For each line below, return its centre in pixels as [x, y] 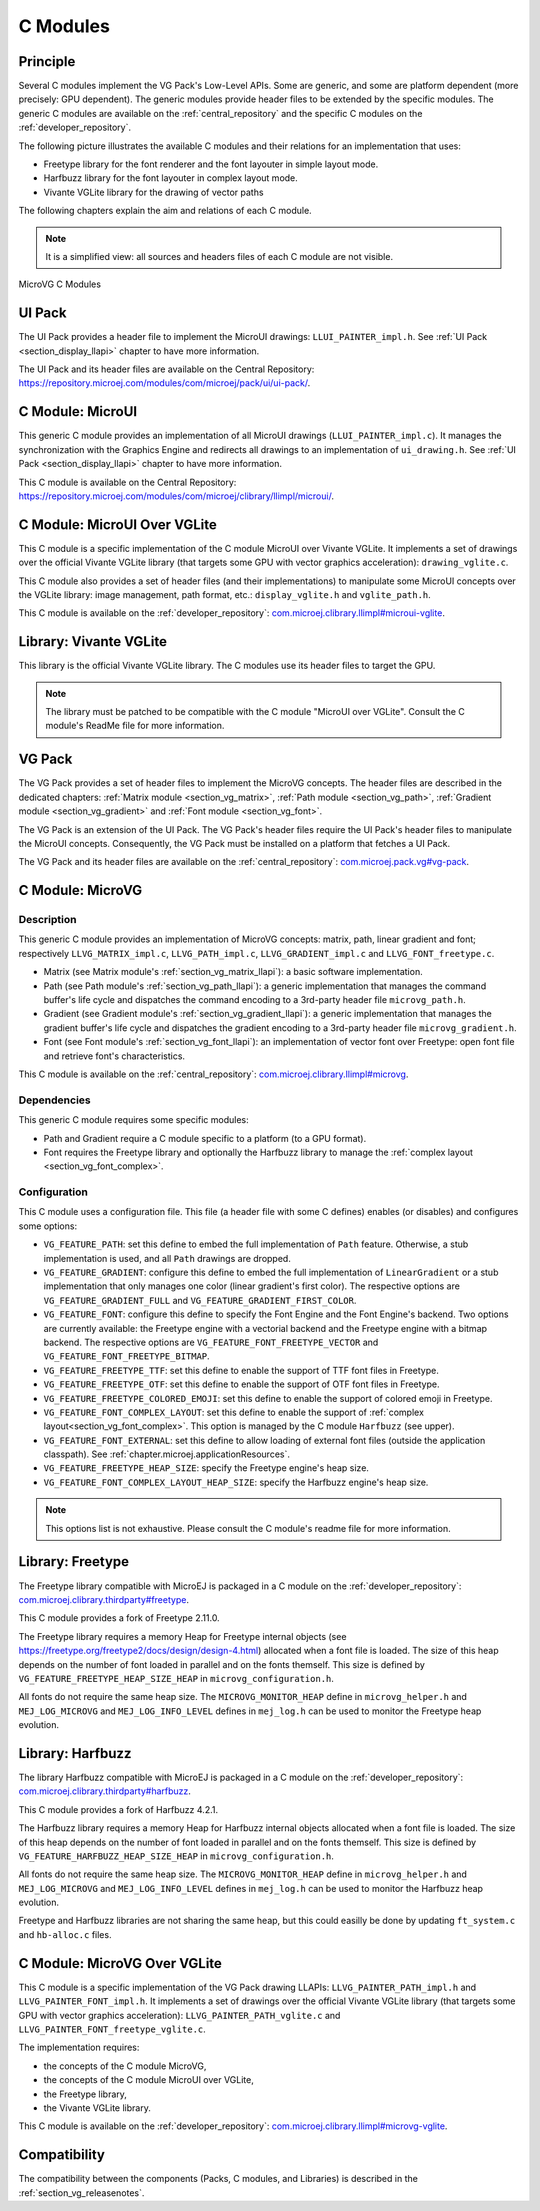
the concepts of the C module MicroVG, [125, 2066]
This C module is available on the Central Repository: [127, 482]
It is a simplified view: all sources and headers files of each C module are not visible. [219, 256]
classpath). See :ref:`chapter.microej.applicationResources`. [166, 1454]
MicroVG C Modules [60, 284]
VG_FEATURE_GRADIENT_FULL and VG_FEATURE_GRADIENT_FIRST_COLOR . [200, 1300]
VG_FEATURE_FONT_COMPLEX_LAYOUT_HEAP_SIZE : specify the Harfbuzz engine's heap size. [236, 1482]
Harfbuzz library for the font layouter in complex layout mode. [171, 178]
